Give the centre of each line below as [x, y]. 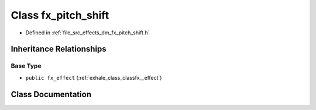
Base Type [26, 66]
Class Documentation [51, 94]
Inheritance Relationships [59, 49]
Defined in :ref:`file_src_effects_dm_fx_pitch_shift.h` [87, 33]
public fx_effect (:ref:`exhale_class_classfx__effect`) [94, 77]
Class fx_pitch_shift [60, 15]
